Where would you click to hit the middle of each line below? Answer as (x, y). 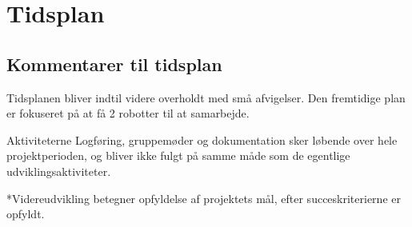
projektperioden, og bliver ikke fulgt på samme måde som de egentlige (178, 155)
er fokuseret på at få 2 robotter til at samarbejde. (128, 113)
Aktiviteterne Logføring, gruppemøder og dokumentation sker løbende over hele (202, 139)
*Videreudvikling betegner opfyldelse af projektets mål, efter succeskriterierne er (204, 198)
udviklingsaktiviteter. (59, 171)
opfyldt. (26, 214)
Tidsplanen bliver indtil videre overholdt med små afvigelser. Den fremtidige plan (206, 97)
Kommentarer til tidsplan (114, 64)
